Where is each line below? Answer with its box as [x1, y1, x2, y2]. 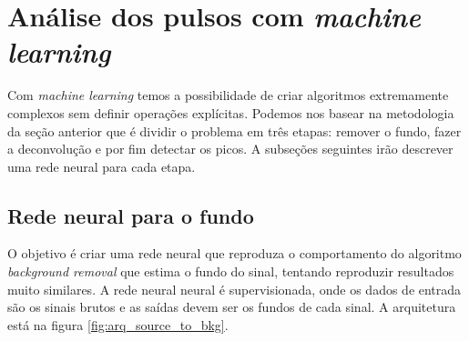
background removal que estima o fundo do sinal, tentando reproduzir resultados [7, 262, 454, 281]
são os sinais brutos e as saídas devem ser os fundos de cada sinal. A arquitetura [7, 297, 456, 316]
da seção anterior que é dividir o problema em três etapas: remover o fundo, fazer [7, 121, 462, 140]
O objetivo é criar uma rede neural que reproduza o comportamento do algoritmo [7, 244, 462, 263]
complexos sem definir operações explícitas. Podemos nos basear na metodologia [7, 103, 454, 122]
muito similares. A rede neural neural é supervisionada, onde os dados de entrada [7, 279, 462, 298]
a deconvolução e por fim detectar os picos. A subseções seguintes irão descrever [7, 139, 454, 158]
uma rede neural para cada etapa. [7, 156, 196, 176]
